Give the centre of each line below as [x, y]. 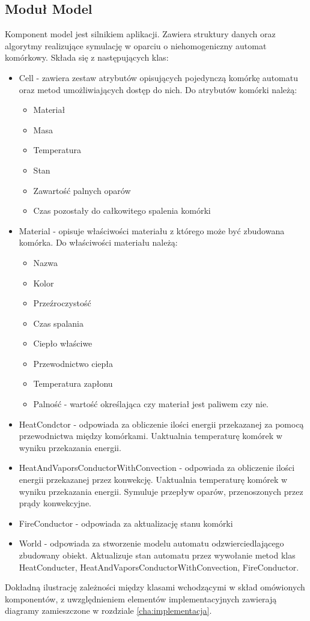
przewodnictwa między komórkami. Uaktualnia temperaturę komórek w [150, 436]
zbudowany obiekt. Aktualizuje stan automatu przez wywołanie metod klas [157, 555]
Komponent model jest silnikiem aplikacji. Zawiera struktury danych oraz [140, 34]
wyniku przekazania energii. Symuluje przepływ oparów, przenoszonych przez [161, 491]
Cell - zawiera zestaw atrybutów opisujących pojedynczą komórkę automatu [158, 77]
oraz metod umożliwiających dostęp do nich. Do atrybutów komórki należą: [158, 89]
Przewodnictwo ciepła [73, 363]
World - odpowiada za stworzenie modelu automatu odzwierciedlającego [151, 543]
